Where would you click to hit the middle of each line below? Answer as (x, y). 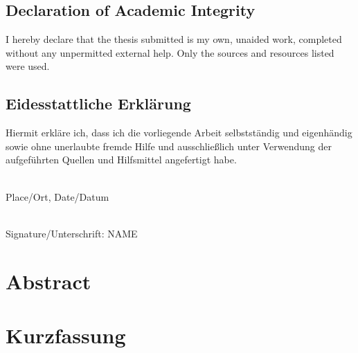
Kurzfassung (66, 335)
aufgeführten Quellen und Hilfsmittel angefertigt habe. (121, 160)
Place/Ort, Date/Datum (57, 196)
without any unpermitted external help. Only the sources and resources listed (170, 52)
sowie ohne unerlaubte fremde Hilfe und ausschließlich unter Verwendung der (169, 146)
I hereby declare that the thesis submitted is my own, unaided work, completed (174, 39)
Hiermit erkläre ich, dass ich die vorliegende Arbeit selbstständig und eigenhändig (179, 133)
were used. (28, 66)
